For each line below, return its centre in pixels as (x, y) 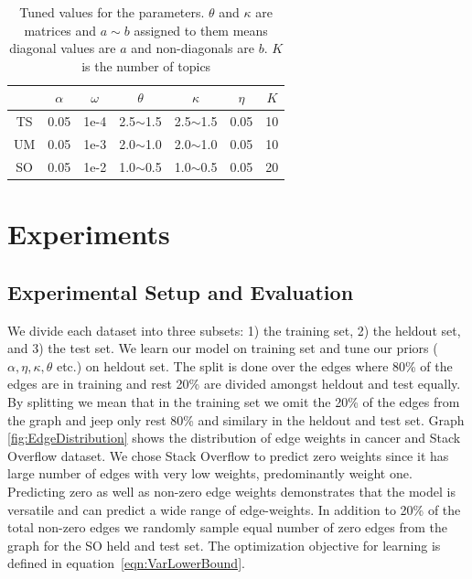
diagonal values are (63, 48)
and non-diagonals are (193, 48)
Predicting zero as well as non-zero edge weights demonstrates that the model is (231, 491)
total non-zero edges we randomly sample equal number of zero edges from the (228, 527)
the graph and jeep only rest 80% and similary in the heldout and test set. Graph (236, 419)
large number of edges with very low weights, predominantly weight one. (210, 473)
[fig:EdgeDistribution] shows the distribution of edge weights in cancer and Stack (234, 438)
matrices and (60, 30)
